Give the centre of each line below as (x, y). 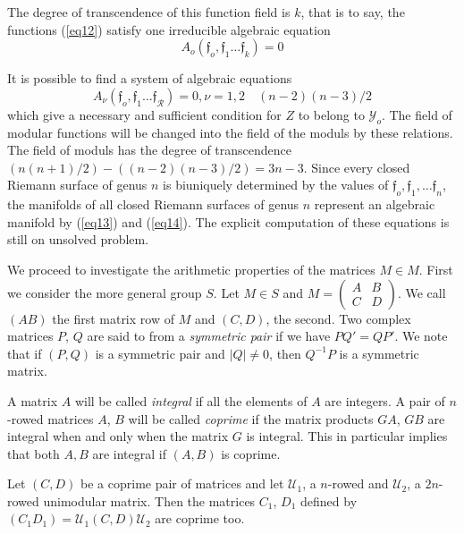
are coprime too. (200, 518)
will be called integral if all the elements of (191, 400)
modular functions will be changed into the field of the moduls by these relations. (230, 132)
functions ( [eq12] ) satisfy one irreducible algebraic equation (169, 29)
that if (25, 353)
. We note (421, 336)
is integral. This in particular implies (347, 436)
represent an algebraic (375, 204)
